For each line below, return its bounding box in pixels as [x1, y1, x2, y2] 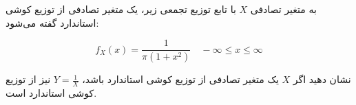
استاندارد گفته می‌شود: [6, 15, 99, 30]
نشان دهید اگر [293, 72, 351, 86]
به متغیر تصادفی [250, 2, 317, 16]
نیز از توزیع [6, 72, 51, 86]
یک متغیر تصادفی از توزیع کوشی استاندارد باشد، [82, 72, 279, 86]
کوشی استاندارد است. [6, 85, 97, 100]
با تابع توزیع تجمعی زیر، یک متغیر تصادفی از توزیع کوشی [6, 2, 236, 16]
